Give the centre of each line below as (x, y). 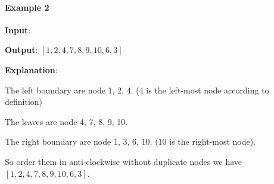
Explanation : (31, 69)
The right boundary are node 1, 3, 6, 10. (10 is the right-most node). (130, 141)
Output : (21, 50)
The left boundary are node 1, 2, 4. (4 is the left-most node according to (137, 90)
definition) (24, 102)
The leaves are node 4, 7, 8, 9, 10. (66, 121)
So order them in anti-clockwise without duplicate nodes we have (124, 161)
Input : (18, 29)
